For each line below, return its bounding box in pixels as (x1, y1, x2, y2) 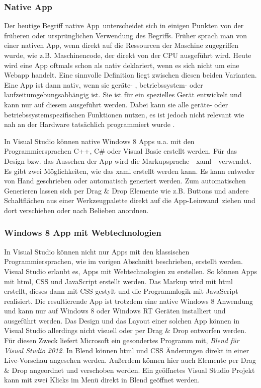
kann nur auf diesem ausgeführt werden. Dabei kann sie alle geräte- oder (4, 99, 228, 109)
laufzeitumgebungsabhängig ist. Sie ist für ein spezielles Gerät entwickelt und (4, 89, 242, 100)
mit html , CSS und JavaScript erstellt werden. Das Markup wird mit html (4, 276, 233, 286)
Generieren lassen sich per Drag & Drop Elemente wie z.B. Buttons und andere (4, 185, 249, 196)
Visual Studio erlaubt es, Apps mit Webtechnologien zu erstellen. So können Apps (4, 266, 257, 276)
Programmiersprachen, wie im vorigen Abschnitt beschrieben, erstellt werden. (4, 256, 243, 267)
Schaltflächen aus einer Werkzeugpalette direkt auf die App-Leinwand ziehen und (4, 195, 255, 206)
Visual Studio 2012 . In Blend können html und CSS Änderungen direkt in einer (4, 345, 249, 355)
